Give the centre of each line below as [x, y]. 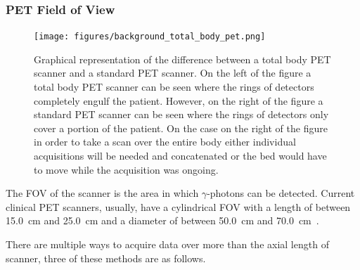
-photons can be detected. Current [281, 193]
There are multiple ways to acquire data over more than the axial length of [167, 244]
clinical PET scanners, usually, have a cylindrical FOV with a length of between [178, 206]
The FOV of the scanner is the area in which [102, 193]
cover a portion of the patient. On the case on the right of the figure [181, 128]
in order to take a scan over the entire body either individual [165, 142]
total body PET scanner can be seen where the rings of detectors [174, 87]
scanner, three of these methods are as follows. [106, 258]
